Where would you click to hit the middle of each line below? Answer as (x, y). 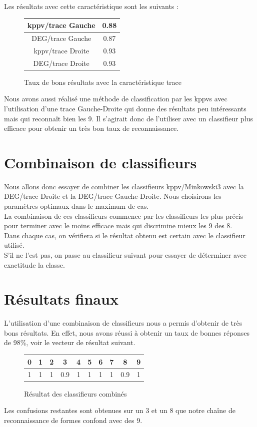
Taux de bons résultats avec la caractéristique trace (103, 82)
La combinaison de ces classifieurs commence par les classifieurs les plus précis (124, 215)
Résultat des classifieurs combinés (75, 393)
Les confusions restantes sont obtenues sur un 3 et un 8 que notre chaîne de (120, 410)
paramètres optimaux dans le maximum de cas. (76, 206)
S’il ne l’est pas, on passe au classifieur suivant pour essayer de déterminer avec (125, 254)
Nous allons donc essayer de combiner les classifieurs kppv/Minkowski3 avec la (124, 186)
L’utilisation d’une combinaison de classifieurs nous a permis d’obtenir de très (123, 323)
